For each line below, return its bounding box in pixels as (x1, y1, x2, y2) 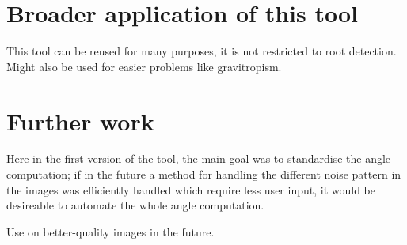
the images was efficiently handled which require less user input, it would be (6, 181, 375, 198)
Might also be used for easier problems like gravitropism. (6, 58, 282, 74)
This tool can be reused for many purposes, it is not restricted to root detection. (6, 43, 397, 59)
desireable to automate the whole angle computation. (6, 197, 264, 213)
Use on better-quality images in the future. (6, 223, 215, 239)
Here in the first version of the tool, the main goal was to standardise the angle (6, 150, 391, 167)
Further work (6, 104, 154, 137)
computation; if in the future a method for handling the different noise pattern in (6, 166, 401, 183)
